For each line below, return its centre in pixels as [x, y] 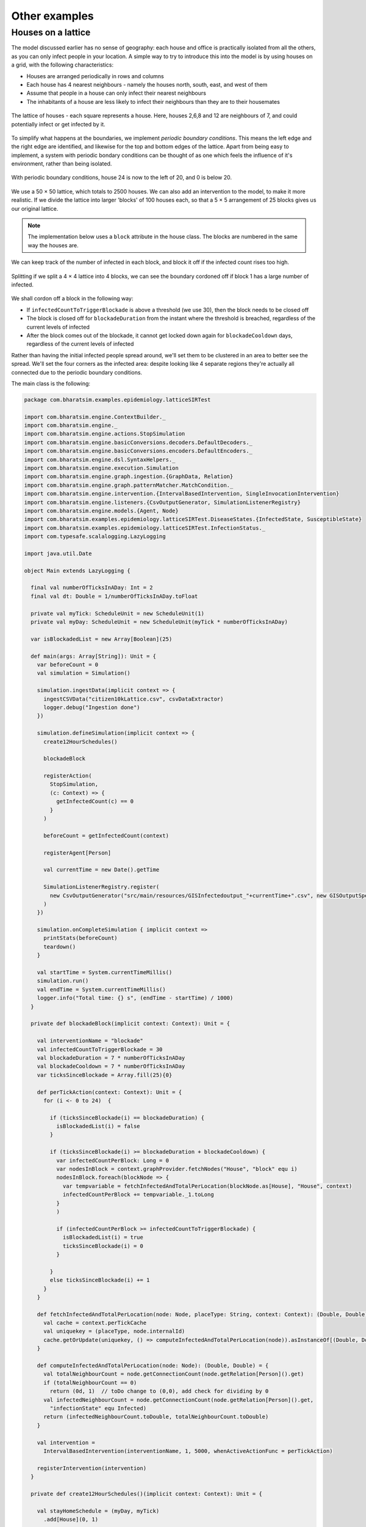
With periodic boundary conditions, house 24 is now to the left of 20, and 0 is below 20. [121, 178]
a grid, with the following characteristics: [63, 65]
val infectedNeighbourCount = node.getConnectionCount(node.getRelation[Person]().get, [179, 1400]
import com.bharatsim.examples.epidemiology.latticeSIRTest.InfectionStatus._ [145, 528]
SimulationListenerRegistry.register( [102, 887]
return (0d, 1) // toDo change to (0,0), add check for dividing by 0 [159, 1391]
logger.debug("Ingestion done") [92, 707]
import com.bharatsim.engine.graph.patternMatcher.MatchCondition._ [129, 485]
